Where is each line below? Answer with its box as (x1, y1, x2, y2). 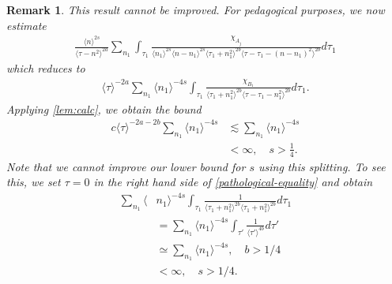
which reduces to (6, 60, 85, 77)
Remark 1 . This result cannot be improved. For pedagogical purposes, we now (6, 2, 385, 17)
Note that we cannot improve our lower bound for (6, 158, 246, 174)
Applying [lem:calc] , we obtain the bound (6, 100, 202, 117)
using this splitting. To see (258, 158, 386, 174)
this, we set (6, 174, 61, 190)
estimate (6, 17, 47, 33)
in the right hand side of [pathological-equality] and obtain (93, 174, 373, 190)
